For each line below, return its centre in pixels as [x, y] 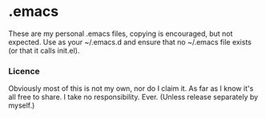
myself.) [22, 105]
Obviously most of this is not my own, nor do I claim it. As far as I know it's [131, 88]
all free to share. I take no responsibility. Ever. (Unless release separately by [133, 97]
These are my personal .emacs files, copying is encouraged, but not [121, 33]
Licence [24, 71]
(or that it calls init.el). [44, 50]
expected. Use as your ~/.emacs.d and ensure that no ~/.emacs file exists [130, 41]
